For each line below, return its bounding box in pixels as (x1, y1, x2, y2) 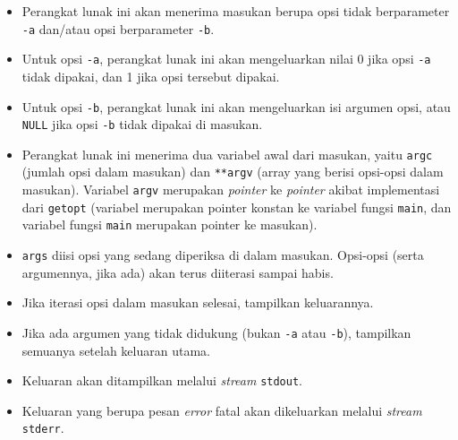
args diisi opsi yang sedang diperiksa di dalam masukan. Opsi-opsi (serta (21, 246, 424, 264)
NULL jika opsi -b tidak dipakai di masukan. (21, 115, 263, 134)
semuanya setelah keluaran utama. (21, 341, 210, 359)
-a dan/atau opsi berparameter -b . (21, 19, 215, 38)
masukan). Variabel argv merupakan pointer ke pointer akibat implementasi (21, 180, 440, 199)
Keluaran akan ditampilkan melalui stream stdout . (21, 371, 302, 390)
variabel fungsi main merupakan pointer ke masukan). (21, 215, 318, 234)
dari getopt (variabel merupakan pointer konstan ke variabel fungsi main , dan (21, 197, 452, 216)
